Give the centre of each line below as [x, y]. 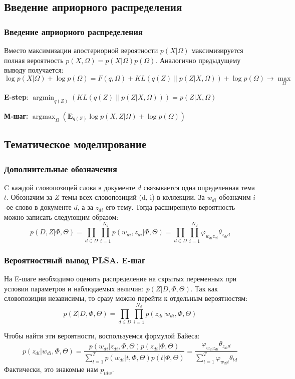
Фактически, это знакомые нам [51, 369]
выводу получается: [34, 70]
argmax [44, 116]
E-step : [16, 97]
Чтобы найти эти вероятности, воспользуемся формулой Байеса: [102, 336]
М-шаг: [16, 115]
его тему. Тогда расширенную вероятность [171, 207]
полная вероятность [34, 60]
